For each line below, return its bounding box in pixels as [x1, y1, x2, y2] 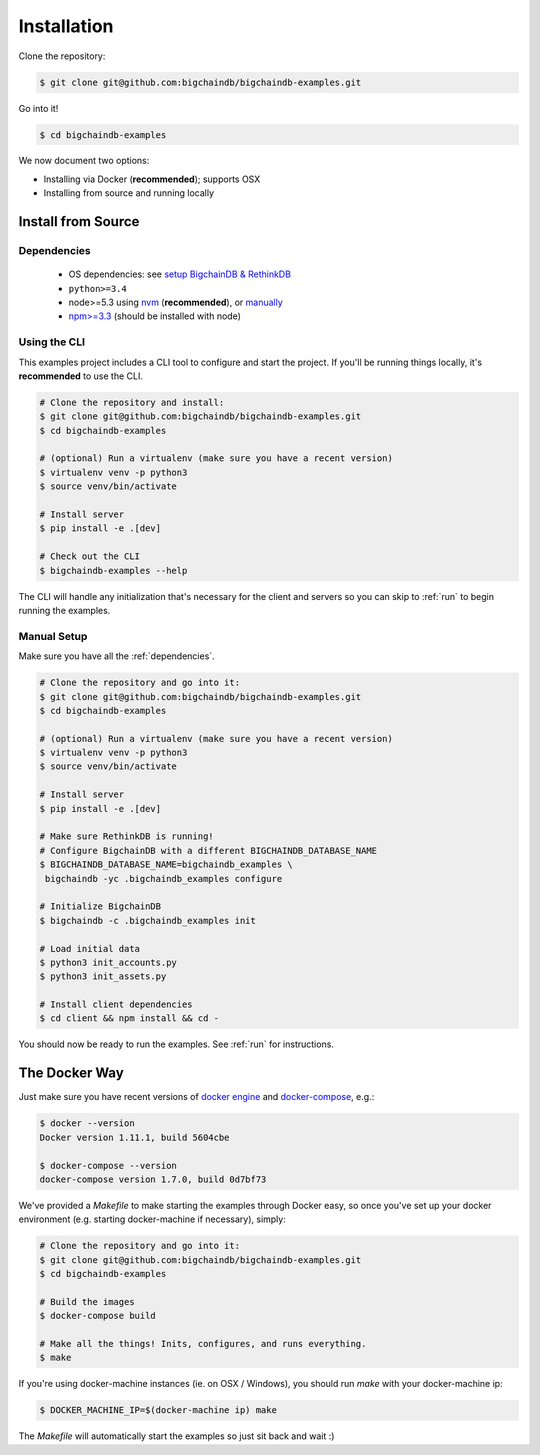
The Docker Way [18, 1065, 124, 1082]
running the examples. [18, 604, 111, 616]
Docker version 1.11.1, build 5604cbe [39, 1131, 230, 1143]
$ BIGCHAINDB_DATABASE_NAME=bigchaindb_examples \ [39, 859, 294, 870]
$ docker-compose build [39, 1310, 157, 1322]
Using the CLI [18, 335, 85, 349]
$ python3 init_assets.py [39, 971, 167, 982]
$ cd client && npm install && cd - [39, 1013, 220, 1024]
